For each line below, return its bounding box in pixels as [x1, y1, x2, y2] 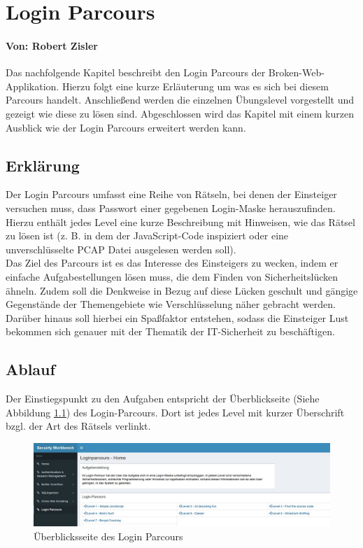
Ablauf [6, 358, 55, 380]
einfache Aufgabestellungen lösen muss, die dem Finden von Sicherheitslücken [6, 269, 339, 283]
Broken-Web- [268, 65, 325, 80]
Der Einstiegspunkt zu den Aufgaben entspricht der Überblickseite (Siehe [6, 391, 320, 406]
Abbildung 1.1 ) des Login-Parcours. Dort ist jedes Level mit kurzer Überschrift [6, 405, 345, 419]
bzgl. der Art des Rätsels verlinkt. [6, 419, 151, 433]
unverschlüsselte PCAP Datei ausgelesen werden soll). [6, 241, 236, 256]
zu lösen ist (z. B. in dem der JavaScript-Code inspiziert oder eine [6, 228, 289, 243]
